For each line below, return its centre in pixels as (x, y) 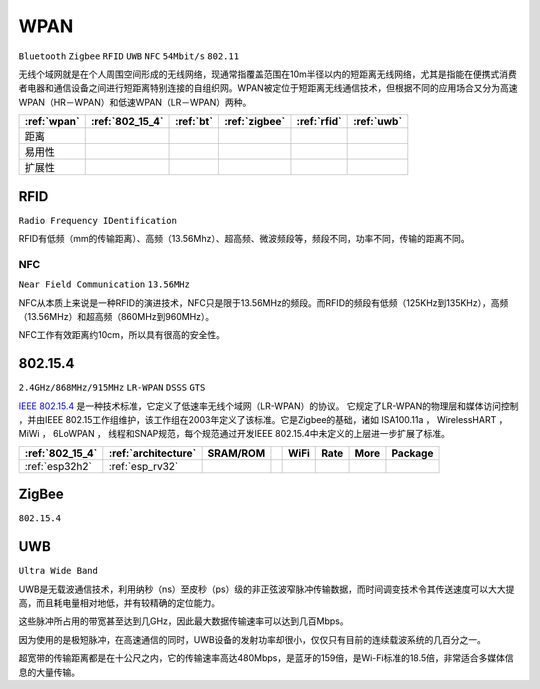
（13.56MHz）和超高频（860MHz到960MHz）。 (116, 316)
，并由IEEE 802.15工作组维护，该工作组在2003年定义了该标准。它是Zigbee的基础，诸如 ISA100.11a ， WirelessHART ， (263, 420)
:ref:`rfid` (319, 122)
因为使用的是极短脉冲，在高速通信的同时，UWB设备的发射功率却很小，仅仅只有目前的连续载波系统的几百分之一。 (252, 639)
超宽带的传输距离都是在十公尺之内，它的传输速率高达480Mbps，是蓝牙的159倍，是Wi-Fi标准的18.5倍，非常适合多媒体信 (266, 658)
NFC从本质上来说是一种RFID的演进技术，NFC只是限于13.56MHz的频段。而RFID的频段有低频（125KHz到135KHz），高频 (263, 302)
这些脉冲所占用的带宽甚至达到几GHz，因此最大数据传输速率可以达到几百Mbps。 (183, 621)
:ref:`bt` (194, 122)
